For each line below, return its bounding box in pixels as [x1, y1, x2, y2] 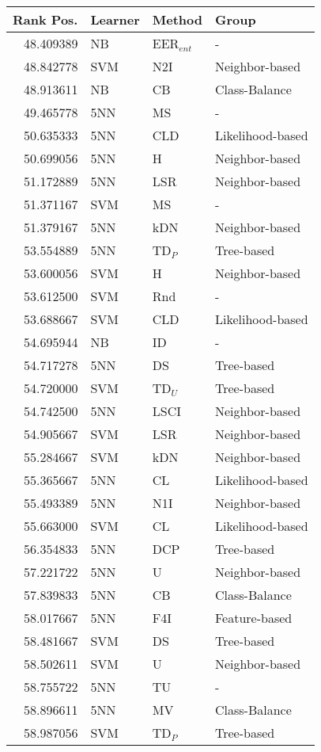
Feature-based [214, 609, 293, 627]
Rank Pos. [13, 10, 78, 29]
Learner [90, 10, 140, 29]
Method [152, 10, 202, 29]
